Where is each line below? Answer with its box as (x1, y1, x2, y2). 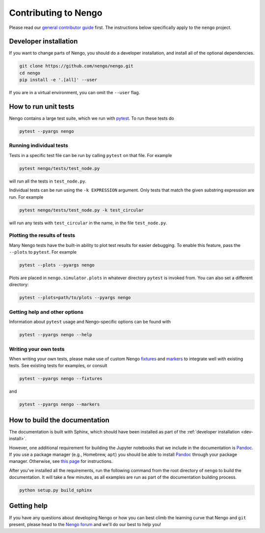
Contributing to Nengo (9, 7, 103, 18)
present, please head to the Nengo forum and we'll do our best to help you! (9, 521, 161, 527)
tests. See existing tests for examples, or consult (9, 363, 107, 369)
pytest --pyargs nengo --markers (19, 401, 100, 407)
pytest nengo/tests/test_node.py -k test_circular (19, 207, 144, 213)
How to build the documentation (9, 416, 110, 424)
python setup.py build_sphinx (19, 487, 92, 493)
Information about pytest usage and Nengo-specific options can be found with (9, 319, 171, 325)
